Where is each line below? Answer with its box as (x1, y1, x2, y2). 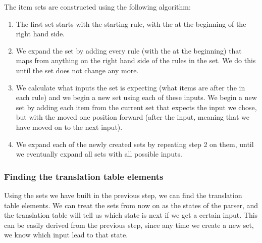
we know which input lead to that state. (4, 229, 128, 240)
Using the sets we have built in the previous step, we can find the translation (4, 189, 242, 200)
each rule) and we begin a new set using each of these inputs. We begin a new (16, 92, 257, 103)
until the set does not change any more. (16, 65, 139, 75)
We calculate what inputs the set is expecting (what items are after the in (16, 82, 245, 92)
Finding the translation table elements (4, 170, 164, 182)
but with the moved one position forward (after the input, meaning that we (16, 112, 250, 122)
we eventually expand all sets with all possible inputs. (16, 149, 182, 159)
